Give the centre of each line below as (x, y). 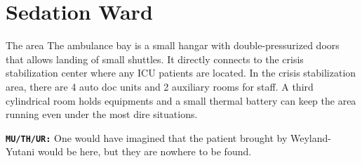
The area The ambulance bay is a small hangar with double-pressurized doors (173, 45)
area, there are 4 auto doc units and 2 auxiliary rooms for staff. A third (160, 86)
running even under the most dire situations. (102, 114)
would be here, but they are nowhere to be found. (145, 151)
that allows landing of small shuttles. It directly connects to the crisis (155, 59)
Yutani (20, 151)
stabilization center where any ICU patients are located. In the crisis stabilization (181, 73)
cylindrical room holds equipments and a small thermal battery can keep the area (181, 100)
